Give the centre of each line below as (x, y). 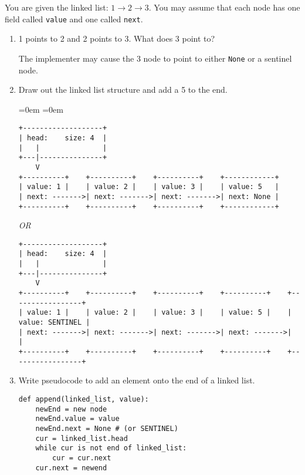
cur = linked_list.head (82, 438)
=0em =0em (41, 109)
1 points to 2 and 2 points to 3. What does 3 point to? (117, 38)
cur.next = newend (71, 468)
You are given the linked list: (57, 7)
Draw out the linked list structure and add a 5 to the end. (123, 90)
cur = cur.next (82, 458)
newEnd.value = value (77, 419)
